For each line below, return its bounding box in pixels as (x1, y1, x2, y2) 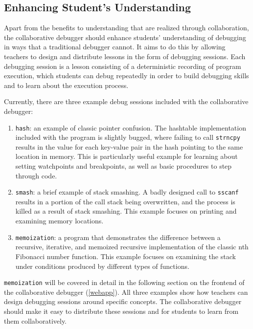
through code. (15, 170, 57, 180)
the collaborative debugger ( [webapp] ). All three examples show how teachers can (4, 286, 248, 297)
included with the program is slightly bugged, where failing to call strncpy (15, 132, 240, 142)
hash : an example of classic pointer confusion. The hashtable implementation (15, 122, 246, 132)
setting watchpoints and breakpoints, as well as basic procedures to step (15, 161, 232, 171)
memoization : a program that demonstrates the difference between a (15, 232, 221, 242)
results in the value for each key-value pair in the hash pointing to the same (15, 141, 243, 152)
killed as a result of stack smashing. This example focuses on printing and (15, 206, 237, 216)
